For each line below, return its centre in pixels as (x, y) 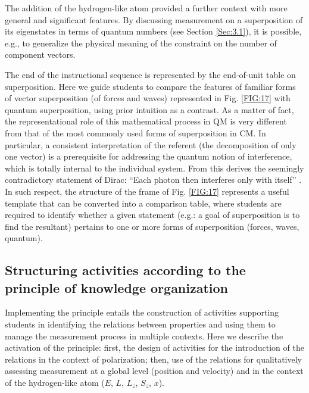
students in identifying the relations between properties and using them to (140, 324)
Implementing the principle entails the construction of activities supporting (142, 312)
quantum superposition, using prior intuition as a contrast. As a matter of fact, (149, 109)
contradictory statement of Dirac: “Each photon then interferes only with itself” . (153, 180)
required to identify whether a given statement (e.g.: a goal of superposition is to (152, 215)
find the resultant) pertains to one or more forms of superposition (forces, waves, (152, 226)
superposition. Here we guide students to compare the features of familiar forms (150, 86)
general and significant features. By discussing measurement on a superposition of (154, 19)
